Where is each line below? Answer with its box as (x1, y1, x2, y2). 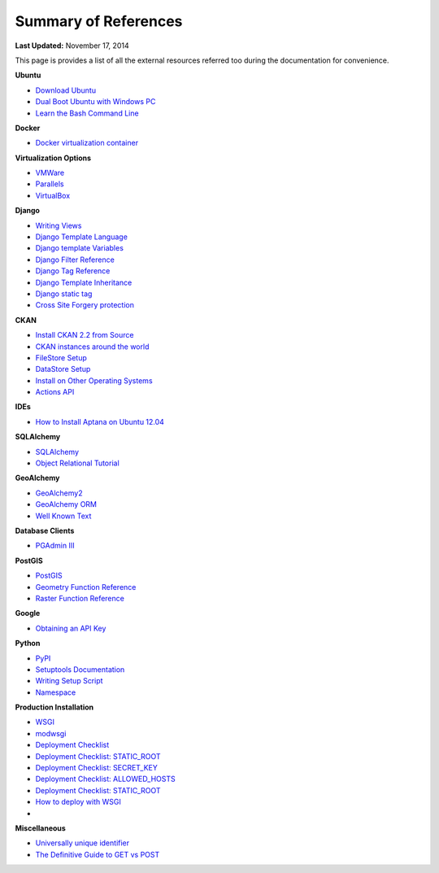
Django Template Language (35, 232, 128, 242)
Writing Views (35, 220, 82, 230)
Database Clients (15, 526, 75, 535)
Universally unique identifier (35, 838, 130, 848)
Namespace (35, 687, 76, 697)
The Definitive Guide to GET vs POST (35, 849, 160, 859)
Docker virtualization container (35, 138, 138, 148)
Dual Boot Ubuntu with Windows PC (35, 97, 156, 107)
